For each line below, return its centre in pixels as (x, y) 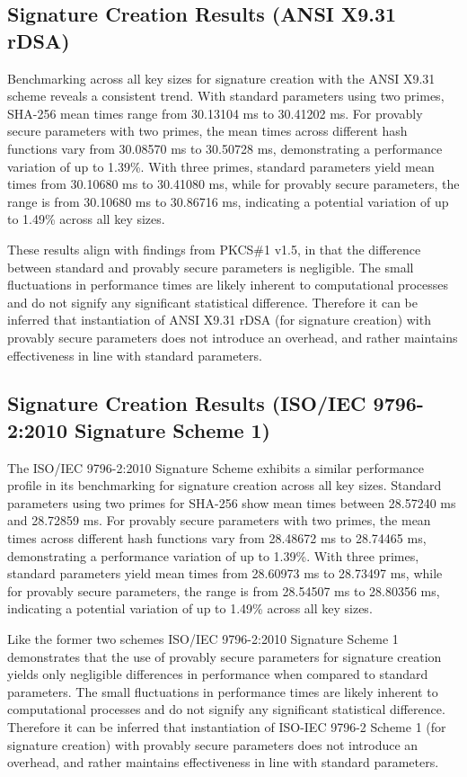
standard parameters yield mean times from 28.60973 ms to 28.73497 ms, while (225, 573)
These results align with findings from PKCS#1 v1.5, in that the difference (214, 249)
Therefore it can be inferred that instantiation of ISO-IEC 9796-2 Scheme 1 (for (227, 727)
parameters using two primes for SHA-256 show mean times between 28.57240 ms (232, 502)
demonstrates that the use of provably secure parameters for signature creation (225, 656)
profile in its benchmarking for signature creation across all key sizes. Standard (225, 485)
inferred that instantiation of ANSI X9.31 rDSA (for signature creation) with (219, 320)
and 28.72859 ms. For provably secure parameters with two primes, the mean (219, 520)
